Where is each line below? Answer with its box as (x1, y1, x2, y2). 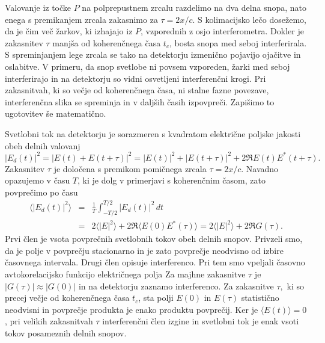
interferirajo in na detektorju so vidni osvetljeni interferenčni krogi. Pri (5, 72, 266, 84)
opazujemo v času (5, 174, 70, 187)
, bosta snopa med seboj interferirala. (169, 36, 307, 49)
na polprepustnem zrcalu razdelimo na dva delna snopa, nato (82, 1, 306, 13)
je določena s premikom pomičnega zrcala (53, 162, 207, 175)
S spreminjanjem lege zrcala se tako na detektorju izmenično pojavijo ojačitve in (5, 48, 301, 61)
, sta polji (138, 291, 174, 304)
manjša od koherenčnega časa (52, 36, 161, 49)
